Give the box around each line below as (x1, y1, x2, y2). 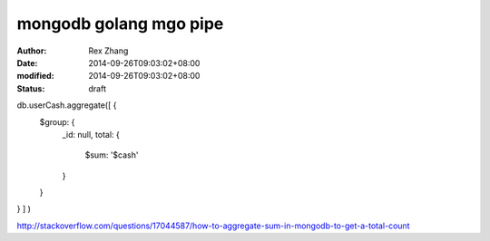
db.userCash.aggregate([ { (16, 100, 117, 111)
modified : (16, 71, 54, 82)
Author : (16, 45, 47, 56)
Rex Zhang (88, 45, 129, 56)
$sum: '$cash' (84, 149, 139, 160)
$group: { (39, 116, 75, 127)
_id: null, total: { (62, 129, 120, 140)
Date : (16, 57, 38, 68)
